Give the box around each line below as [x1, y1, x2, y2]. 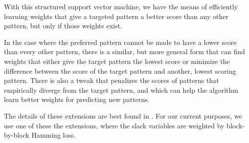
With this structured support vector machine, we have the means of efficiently [4, 1, 238, 11]
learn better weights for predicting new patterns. [4, 94, 150, 104]
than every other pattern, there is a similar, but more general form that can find [4, 46, 245, 57]
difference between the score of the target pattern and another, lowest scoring [4, 65, 236, 76]
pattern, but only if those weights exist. [4, 20, 122, 31]
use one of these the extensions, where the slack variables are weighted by [4, 120, 225, 130]
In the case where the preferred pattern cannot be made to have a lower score [4, 37, 237, 47]
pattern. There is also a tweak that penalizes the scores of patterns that [4, 75, 219, 85]
